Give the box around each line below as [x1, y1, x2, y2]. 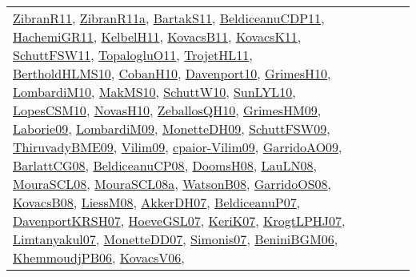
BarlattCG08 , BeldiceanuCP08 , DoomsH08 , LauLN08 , [13, 156, 317, 175]
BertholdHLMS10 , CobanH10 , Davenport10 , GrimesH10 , [13, 64, 331, 82]
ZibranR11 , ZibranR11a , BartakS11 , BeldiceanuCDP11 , [13, 9, 325, 27]
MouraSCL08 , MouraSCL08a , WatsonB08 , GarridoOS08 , [13, 175, 332, 193]
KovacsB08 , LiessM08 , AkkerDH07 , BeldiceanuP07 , [13, 193, 301, 211]
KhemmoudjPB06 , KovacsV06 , [13, 248, 185, 267]
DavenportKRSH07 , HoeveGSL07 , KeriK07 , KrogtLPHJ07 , [13, 211, 346, 230]
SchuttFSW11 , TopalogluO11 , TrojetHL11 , [13, 46, 253, 64]
